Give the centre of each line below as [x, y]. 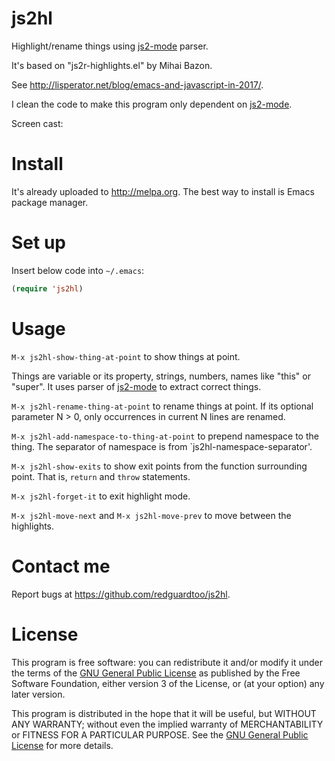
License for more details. [62, 745]
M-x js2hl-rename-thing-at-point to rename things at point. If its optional [162, 406]
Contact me [61, 566]
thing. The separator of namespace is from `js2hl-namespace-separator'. [162, 446]
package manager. [50, 202]
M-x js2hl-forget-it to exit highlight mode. [101, 496]
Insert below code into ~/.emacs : [78, 270]
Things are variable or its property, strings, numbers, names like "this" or [161, 376]
